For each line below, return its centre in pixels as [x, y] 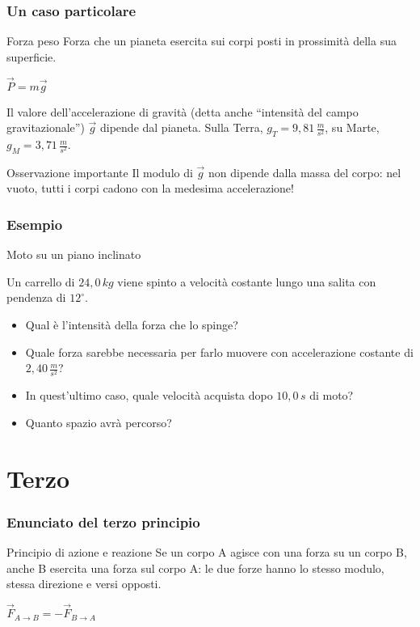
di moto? [332, 395]
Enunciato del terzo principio [103, 521]
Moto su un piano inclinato [74, 254]
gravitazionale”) [46, 127]
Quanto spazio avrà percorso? [99, 422]
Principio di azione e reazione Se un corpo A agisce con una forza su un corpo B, [207, 552]
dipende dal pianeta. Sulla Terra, [181, 127]
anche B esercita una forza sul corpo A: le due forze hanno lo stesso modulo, [195, 568]
